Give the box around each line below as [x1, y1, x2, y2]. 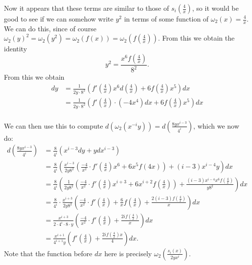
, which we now [193, 120, 239, 131]
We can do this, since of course [4, 23, 96, 33]
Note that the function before [4, 248, 92, 258]
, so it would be [192, 3, 239, 13]
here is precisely [104, 248, 152, 258]
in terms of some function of [124, 14, 209, 23]
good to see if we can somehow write [4, 14, 114, 23]
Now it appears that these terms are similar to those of [4, 3, 169, 13]
